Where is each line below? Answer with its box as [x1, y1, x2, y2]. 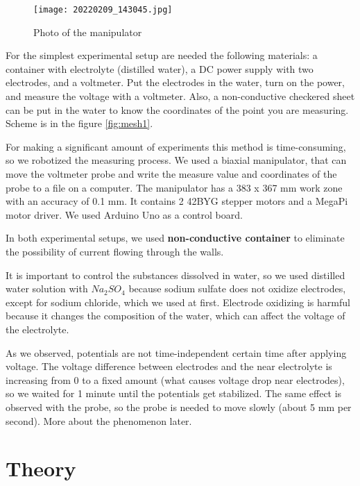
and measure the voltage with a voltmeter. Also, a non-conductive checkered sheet [6, 89, 355, 103]
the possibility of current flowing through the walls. [6, 244, 224, 258]
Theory [6, 454, 76, 483]
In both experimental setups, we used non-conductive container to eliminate [6, 231, 345, 245]
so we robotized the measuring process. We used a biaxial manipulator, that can [6, 153, 347, 167]
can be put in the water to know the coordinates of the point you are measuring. [6, 102, 349, 117]
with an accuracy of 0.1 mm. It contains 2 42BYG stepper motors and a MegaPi [6, 194, 348, 208]
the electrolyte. [6, 321, 69, 336]
